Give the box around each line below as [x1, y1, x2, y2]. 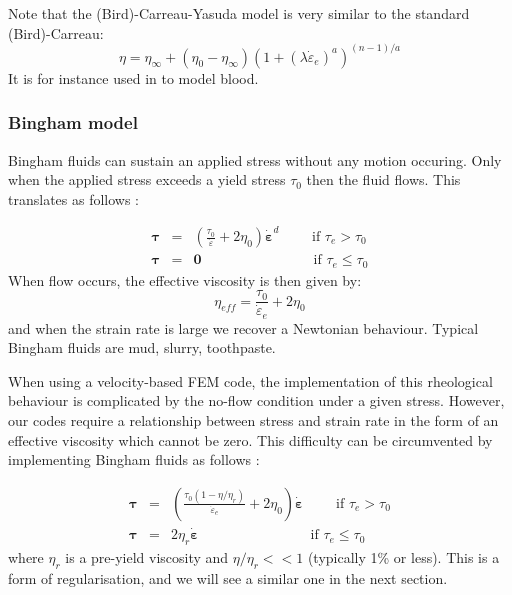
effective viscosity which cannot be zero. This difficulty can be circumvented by [8, 429, 493, 450]
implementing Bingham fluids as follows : [8, 449, 260, 470]
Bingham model [8, 110, 138, 135]
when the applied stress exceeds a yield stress [8, 169, 286, 190]
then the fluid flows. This [306, 169, 461, 190]
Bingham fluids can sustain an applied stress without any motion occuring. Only [8, 149, 502, 170]
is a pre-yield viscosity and [65, 546, 229, 567]
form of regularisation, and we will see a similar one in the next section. [8, 567, 448, 588]
